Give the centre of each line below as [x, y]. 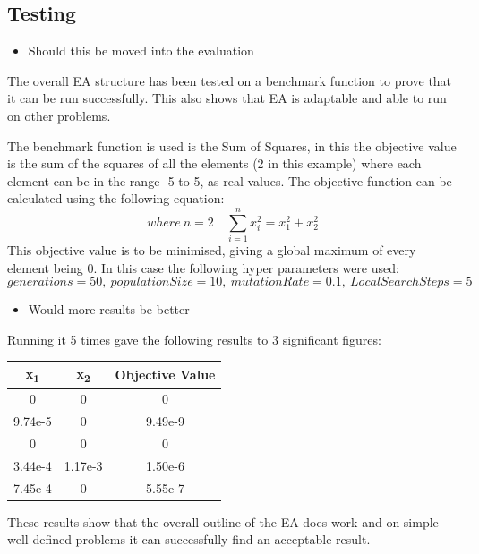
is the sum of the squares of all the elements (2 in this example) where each [214, 163]
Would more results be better [109, 309]
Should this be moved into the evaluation [141, 51]
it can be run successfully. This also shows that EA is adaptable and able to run [227, 98]
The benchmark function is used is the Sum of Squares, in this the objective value [232, 145]
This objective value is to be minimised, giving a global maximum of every [212, 250]
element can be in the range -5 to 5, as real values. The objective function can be [230, 180]
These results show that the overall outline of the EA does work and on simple [223, 521]
